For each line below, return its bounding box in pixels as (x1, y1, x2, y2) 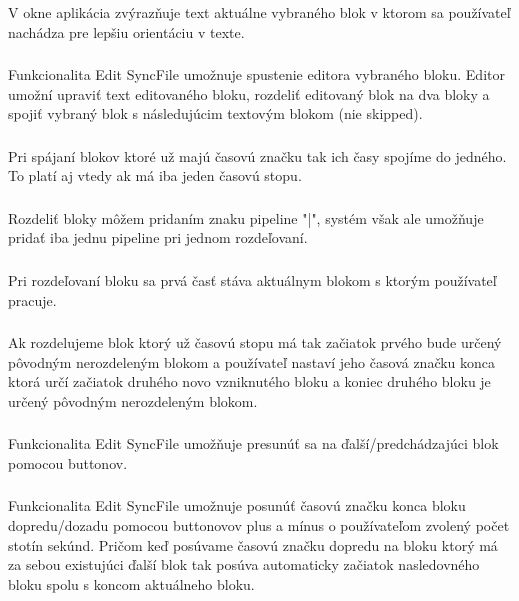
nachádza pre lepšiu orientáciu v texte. (8, 21, 245, 42)
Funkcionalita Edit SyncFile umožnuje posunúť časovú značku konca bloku (8, 495, 466, 516)
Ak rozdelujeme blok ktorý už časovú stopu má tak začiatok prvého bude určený (8, 332, 502, 353)
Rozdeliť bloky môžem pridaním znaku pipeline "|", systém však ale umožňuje (8, 207, 484, 228)
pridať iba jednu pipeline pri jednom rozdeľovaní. (8, 227, 308, 248)
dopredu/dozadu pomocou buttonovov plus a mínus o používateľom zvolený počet (8, 515, 510, 536)
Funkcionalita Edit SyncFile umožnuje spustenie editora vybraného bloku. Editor (8, 64, 505, 85)
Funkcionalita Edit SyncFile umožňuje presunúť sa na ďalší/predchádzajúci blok (8, 433, 499, 454)
